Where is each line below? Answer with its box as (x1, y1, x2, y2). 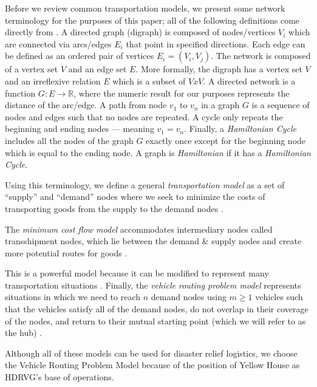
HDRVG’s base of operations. (5, 371, 114, 383)
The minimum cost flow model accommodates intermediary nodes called (5, 222, 273, 235)
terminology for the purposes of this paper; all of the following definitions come (5, 13, 300, 26)
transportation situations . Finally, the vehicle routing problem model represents (5, 278, 301, 291)
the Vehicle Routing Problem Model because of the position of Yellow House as (5, 358, 300, 371)
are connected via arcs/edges (5, 37, 112, 50)
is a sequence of (251, 98, 310, 111)
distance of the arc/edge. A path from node (5, 98, 167, 111)
